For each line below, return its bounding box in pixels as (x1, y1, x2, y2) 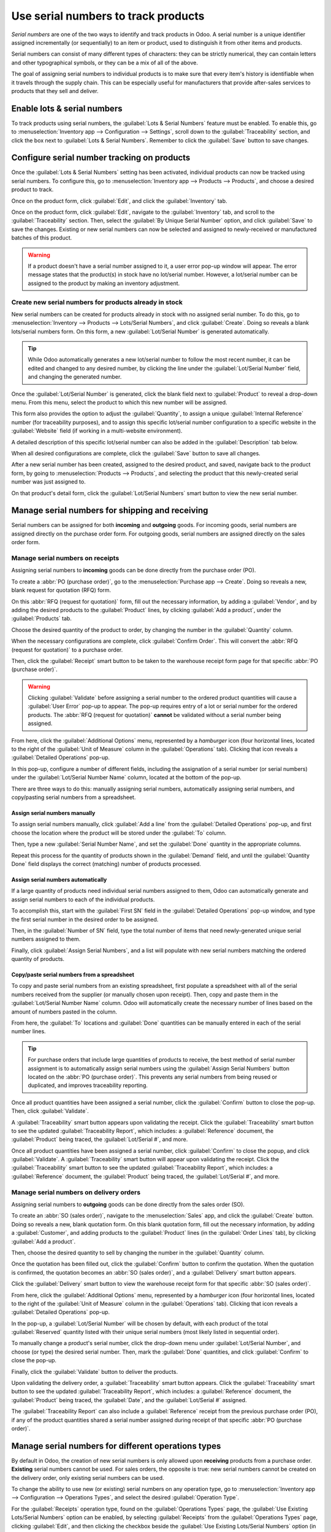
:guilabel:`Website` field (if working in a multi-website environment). (11, 427, 183, 434)
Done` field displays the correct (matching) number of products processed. (11, 860, 202, 867)
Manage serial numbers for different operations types (11, 1441, 221, 1451)
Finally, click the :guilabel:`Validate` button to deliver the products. (11, 1368, 178, 1375)
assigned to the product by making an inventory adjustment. (28, 279, 180, 287)
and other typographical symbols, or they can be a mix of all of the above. (11, 59, 199, 66)
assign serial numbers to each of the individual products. (11, 895, 155, 903)
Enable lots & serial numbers (11, 103, 123, 113)
